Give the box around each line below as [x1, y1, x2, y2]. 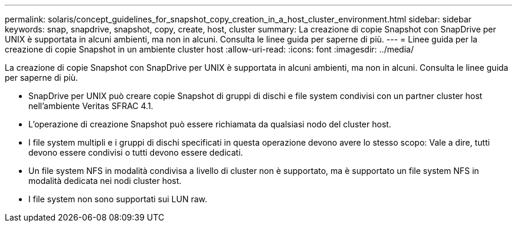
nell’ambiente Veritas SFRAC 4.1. [28, 101, 153, 111]
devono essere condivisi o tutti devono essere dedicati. [28, 147, 243, 157]
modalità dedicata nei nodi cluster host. [28, 176, 182, 186]
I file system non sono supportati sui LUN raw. [28, 194, 207, 204]
